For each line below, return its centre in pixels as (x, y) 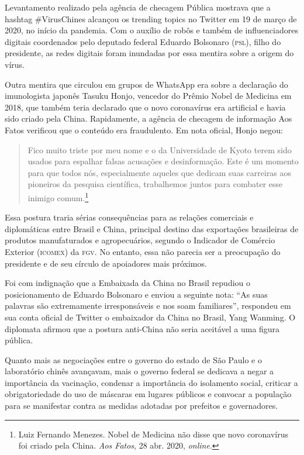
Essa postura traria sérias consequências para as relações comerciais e (129, 217)
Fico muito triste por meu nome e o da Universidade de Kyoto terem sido (160, 149)
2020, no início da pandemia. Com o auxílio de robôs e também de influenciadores (151, 30)
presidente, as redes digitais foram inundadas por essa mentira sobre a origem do (149, 53)
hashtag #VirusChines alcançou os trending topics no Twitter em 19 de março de (151, 18)
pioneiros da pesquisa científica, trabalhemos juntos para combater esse (155, 184)
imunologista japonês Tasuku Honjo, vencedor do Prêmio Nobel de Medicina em (148, 96)
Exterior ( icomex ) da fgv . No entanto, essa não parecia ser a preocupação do (143, 251)
